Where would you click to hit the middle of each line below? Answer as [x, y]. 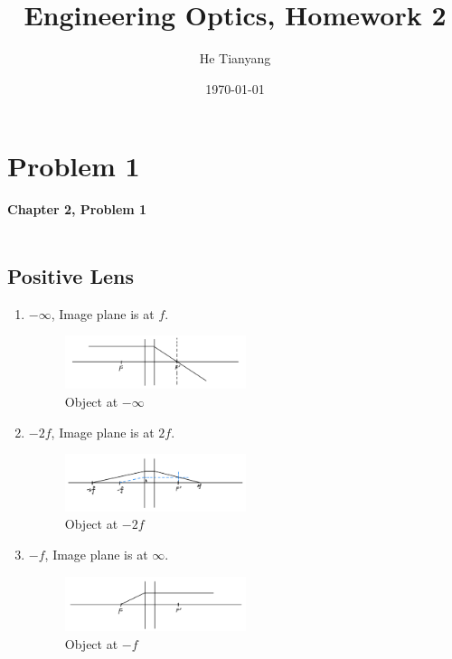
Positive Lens [71, 275]
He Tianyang [235, 58]
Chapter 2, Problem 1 [77, 209]
